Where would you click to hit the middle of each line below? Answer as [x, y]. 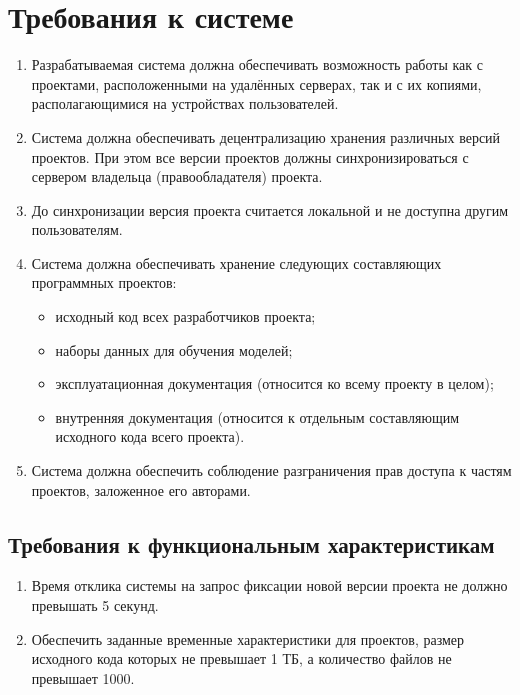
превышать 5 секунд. [95, 605]
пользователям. [77, 229]
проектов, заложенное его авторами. [141, 489]
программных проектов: [104, 282]
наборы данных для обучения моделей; [174, 349]
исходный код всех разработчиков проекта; [185, 316]
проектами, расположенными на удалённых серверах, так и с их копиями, [256, 83]
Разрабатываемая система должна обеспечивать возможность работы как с [257, 64]
